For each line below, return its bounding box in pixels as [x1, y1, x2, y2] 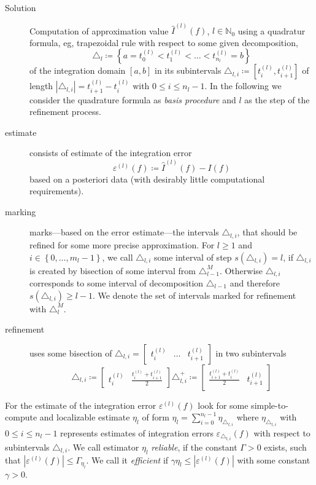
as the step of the [244, 93, 310, 106]
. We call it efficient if [86, 453, 169, 466]
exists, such [264, 440, 307, 453]
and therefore [229, 276, 280, 289]
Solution [5, 1, 36, 14]
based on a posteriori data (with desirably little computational [29, 172, 265, 185]
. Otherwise [219, 264, 263, 277]
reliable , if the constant [151, 440, 237, 453]
